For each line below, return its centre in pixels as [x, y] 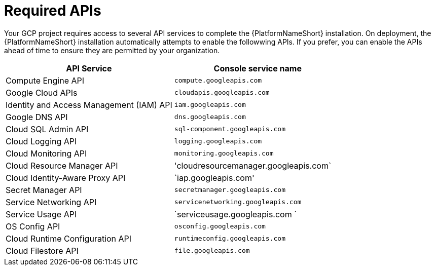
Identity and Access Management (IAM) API [89, 105]
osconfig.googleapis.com [220, 226]
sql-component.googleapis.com [230, 129]
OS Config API [33, 226]
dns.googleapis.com [210, 117]
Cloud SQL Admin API [47, 129]
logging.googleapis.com [218, 141]
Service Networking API [51, 202]
